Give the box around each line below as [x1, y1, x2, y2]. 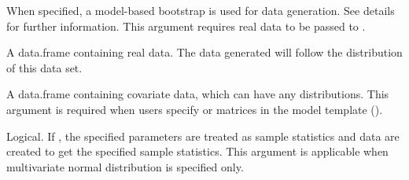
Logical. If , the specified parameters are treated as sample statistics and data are [6, 127, 400, 144]
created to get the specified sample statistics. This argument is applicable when [6, 143, 389, 160]
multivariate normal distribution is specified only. [6, 158, 244, 174]
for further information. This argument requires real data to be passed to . [6, 17, 366, 34]
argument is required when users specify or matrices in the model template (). [6, 101, 383, 117]
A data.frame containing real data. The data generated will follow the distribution [6, 44, 403, 61]
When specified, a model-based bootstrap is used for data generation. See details [6, 2, 395, 18]
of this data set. [6, 59, 83, 75]
